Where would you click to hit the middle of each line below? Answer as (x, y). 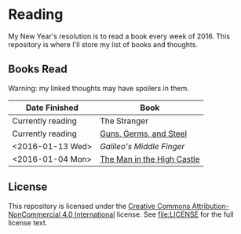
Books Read (38, 69)
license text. (28, 222)
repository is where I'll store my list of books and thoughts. (103, 44)
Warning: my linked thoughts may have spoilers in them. (99, 88)
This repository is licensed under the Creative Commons (99, 206)
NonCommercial (35, 214)
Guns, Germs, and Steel (143, 133)
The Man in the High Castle (150, 159)
